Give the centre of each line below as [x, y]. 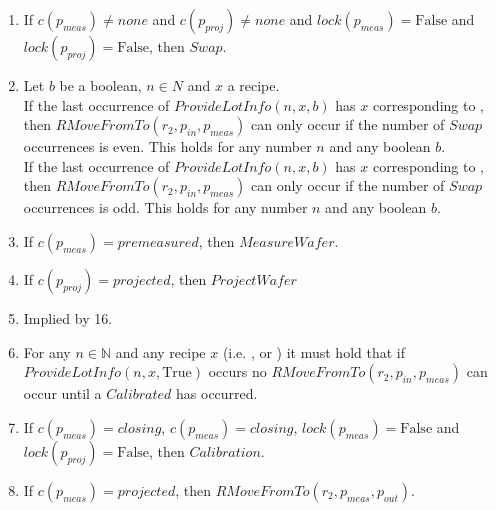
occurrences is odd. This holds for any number [165, 207]
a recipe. [253, 85]
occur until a [62, 393]
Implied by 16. [68, 317]
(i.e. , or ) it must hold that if [314, 351]
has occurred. [217, 393]
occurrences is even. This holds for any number [167, 146]
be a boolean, [100, 85]
